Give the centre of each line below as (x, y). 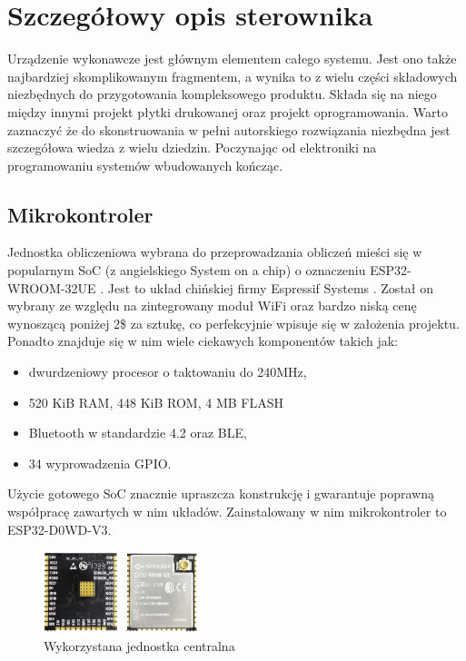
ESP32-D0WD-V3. (59, 529)
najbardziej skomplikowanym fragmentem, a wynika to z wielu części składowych (233, 76)
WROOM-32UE (52, 287)
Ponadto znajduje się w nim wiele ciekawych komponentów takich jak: (203, 341)
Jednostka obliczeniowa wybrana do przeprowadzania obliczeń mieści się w (215, 252)
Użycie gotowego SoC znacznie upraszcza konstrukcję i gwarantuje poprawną (221, 493)
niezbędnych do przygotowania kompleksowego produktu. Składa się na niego (222, 94)
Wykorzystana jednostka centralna (139, 645)
